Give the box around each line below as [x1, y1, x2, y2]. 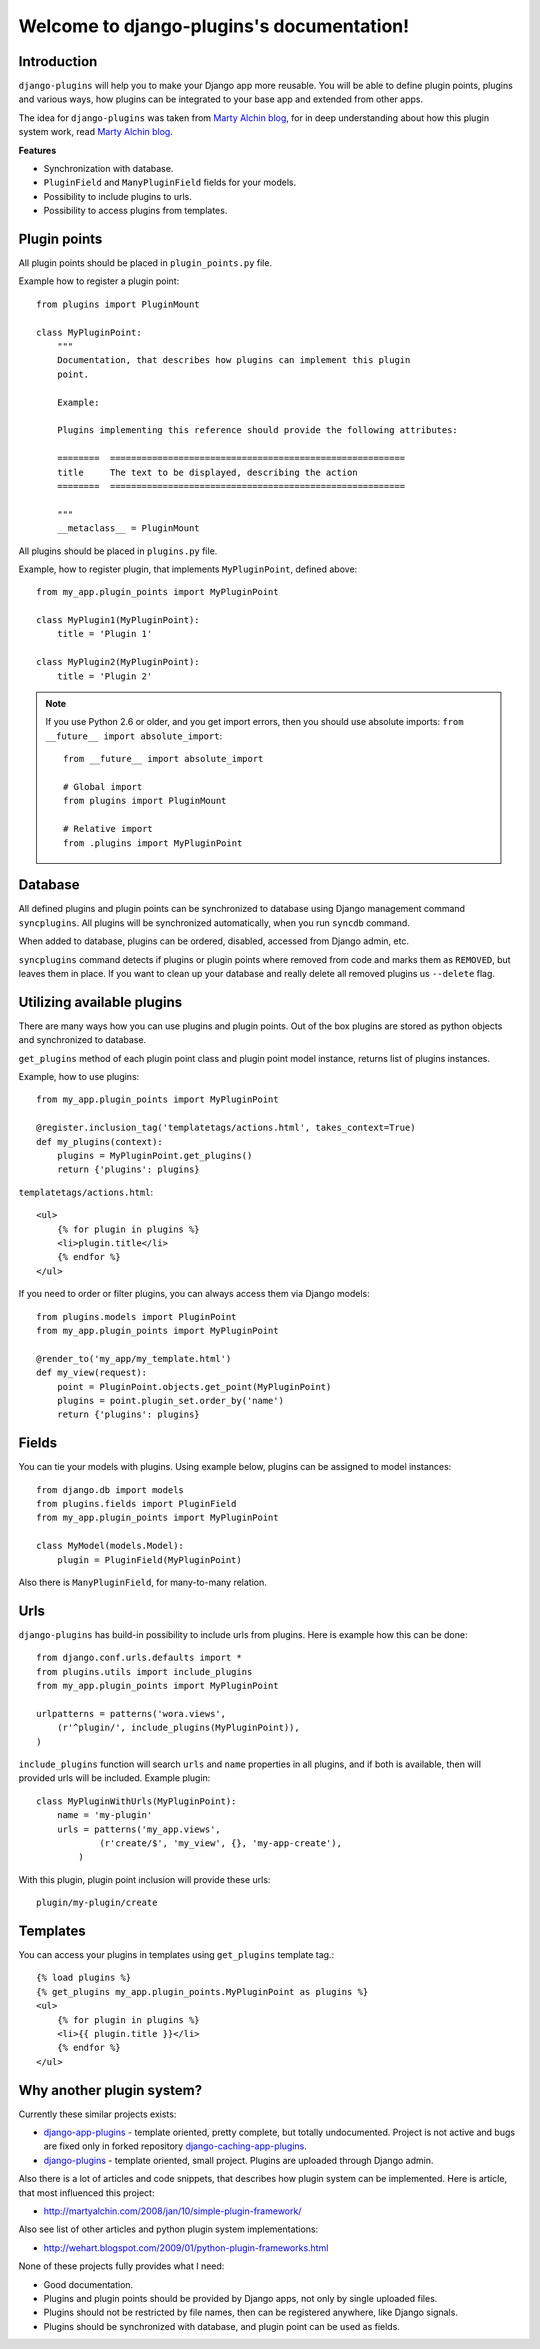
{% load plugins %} [36, 1972, 132, 1984]
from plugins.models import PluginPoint [36, 1311, 237, 1322]
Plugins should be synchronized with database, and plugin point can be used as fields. [43, 2320, 400, 2332]
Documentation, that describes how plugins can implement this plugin [56, 355, 411, 366]
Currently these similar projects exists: [18, 2108, 177, 2120]
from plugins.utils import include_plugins [36, 1666, 253, 1677]
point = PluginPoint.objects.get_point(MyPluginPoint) [56, 1381, 332, 1392]
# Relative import [63, 823, 154, 835]
